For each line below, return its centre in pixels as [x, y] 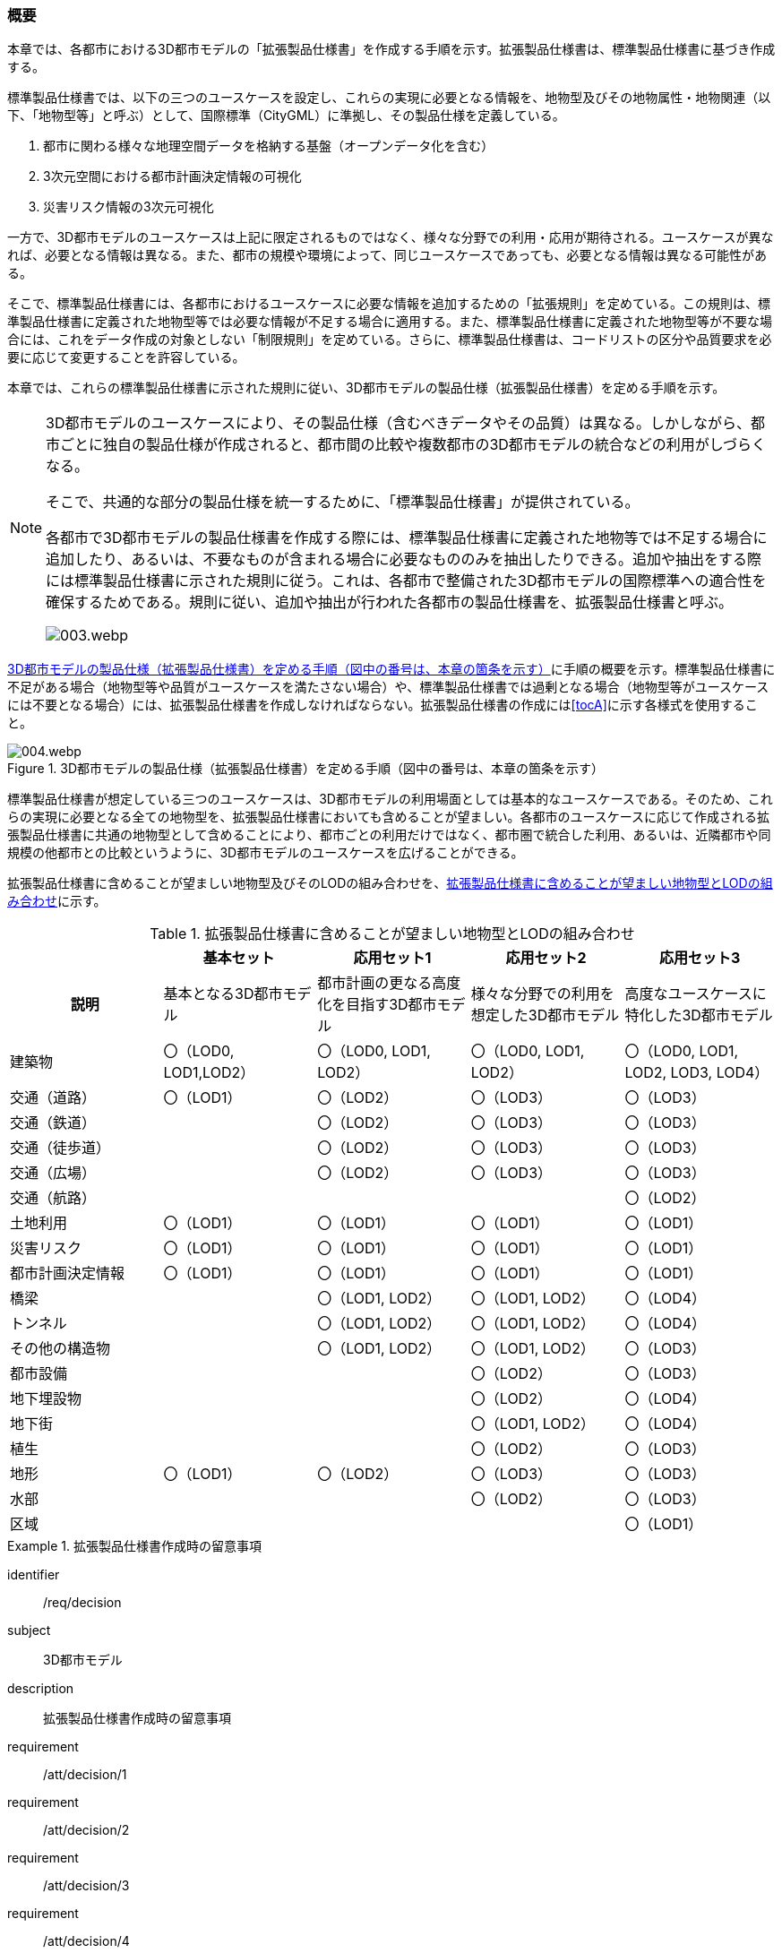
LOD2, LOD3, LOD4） [697, 1073]
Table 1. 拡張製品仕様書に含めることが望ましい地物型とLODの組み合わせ [392, 934]
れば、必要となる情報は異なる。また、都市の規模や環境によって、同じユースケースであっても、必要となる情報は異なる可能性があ [387, 255]
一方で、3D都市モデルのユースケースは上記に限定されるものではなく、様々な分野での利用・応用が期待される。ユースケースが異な [391, 237]
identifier [34, 1575]
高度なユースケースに [696, 994]
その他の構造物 [60, 1349]
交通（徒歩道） [60, 1148]
